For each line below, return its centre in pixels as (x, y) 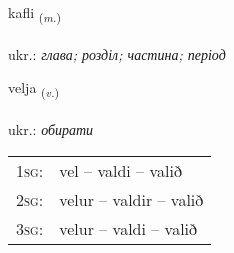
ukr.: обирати (51, 129)
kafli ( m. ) (34, 13)
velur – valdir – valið (131, 199)
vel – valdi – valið (120, 170)
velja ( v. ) (34, 89)
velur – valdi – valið (128, 228)
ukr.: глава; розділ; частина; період (117, 53)
